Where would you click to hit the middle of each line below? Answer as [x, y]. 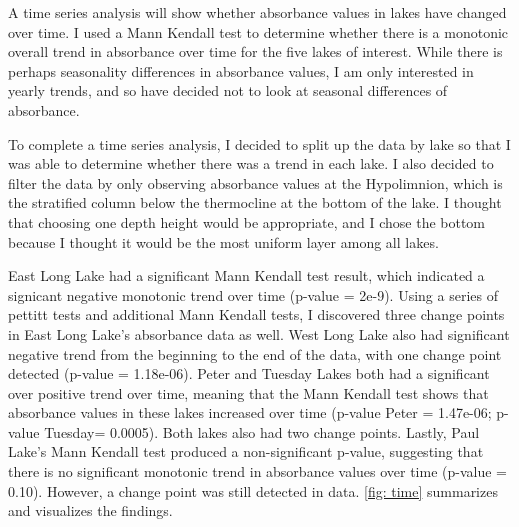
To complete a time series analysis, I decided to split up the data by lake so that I [259, 143]
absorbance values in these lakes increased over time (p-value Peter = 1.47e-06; [250, 412]
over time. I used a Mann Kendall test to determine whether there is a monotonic [258, 31]
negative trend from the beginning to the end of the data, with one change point [255, 353]
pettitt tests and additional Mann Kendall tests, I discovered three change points [256, 314]
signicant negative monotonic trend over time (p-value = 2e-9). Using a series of [253, 294]
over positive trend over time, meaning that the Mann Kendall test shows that [248, 392]
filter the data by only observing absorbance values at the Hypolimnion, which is [255, 182]
